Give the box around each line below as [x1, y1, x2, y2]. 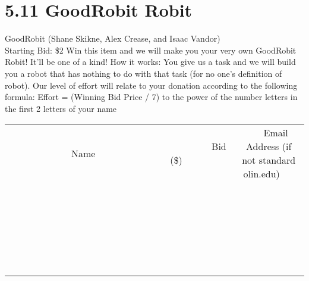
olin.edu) [243, 167, 280, 181]
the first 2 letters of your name [5, 102, 117, 114]
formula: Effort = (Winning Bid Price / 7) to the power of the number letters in [5, 90, 298, 103]
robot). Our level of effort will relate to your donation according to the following [5, 79, 298, 91]
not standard [242, 153, 296, 167]
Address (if [246, 139, 292, 154]
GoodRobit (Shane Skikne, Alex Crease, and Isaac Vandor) [5, 32, 220, 45]
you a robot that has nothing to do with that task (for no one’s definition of [5, 67, 282, 79]
